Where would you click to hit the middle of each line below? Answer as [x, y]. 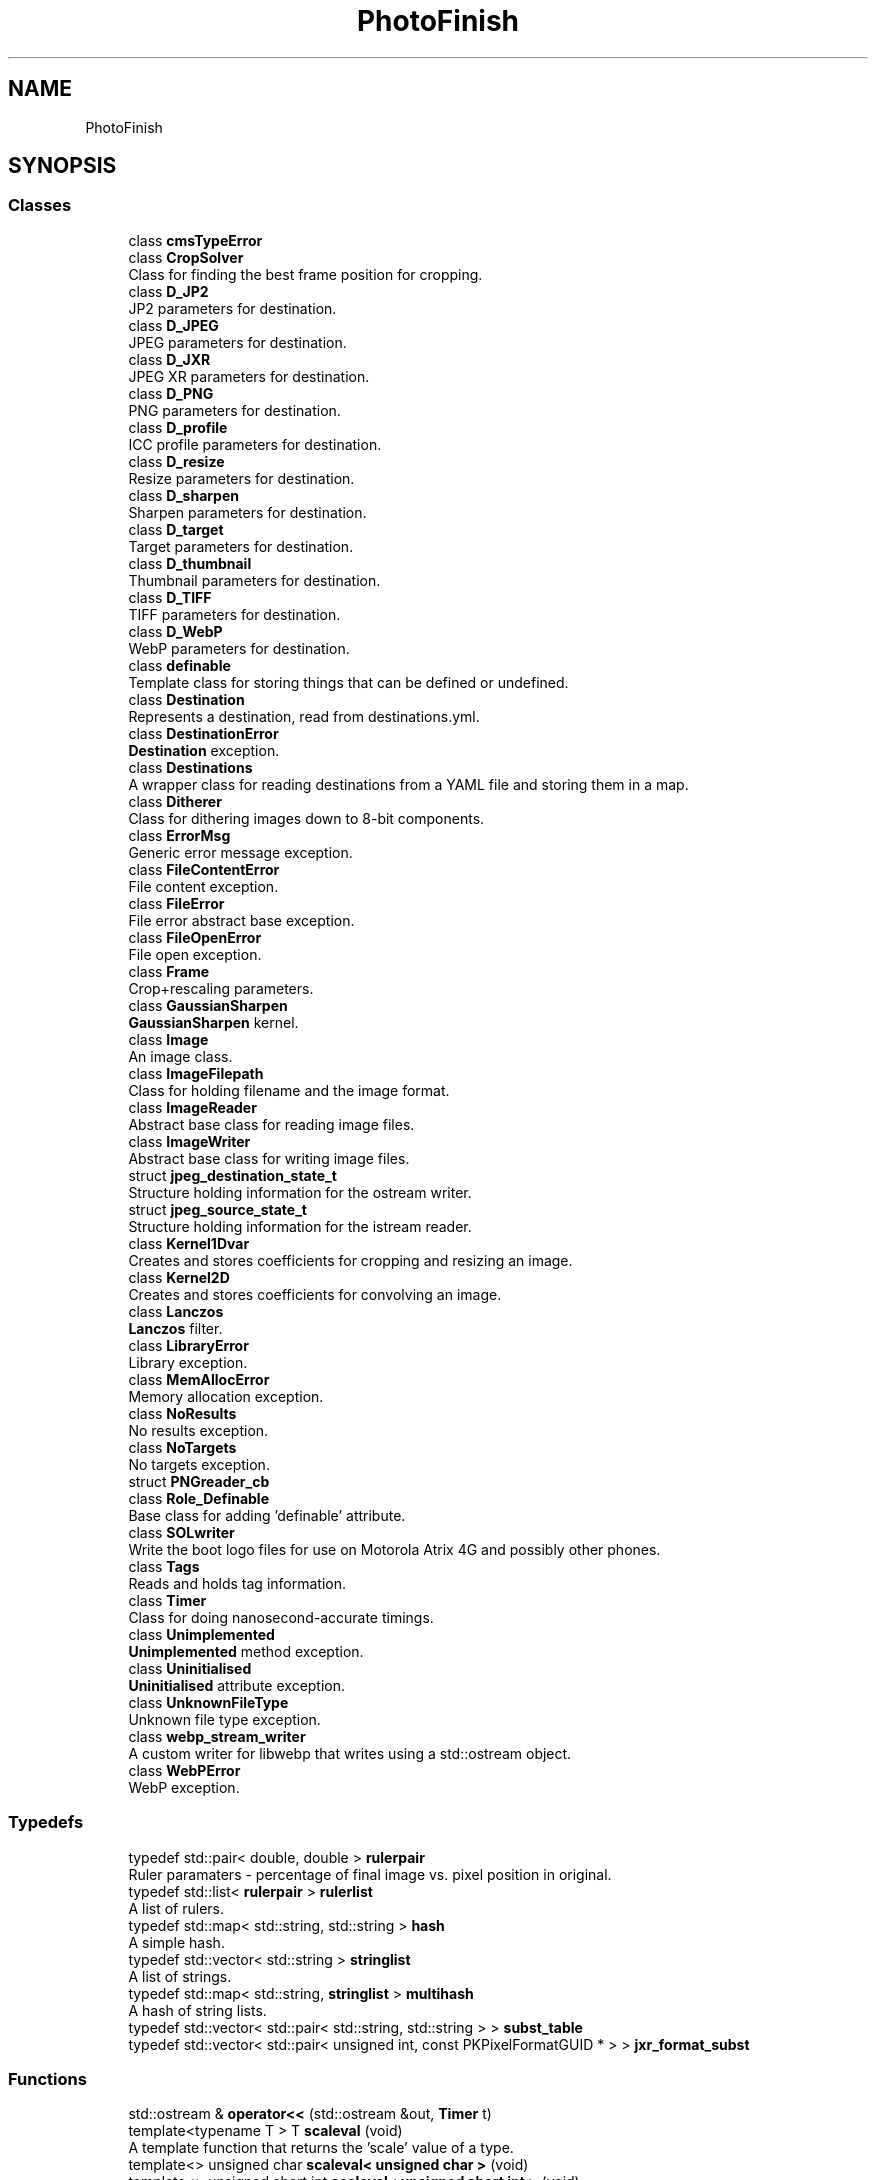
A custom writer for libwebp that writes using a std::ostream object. [350, 1753]
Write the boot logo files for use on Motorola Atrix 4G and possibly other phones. [394, 1549]
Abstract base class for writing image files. [269, 1158]
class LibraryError [188, 1345]
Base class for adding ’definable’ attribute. [267, 1515]
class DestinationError [203, 733]
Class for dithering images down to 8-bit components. [306, 818]
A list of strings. [180, 1976]
